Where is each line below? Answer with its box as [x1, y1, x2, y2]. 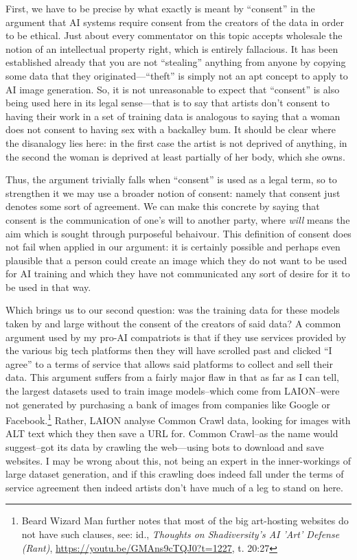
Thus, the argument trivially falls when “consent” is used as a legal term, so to [5, 172, 337, 187]
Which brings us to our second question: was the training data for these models [5, 303, 340, 317]
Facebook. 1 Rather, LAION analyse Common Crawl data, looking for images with [5, 411, 351, 427]
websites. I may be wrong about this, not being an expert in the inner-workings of [5, 453, 351, 467]
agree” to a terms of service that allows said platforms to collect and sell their [5, 356, 333, 371]
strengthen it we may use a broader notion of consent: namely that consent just [5, 185, 341, 200]
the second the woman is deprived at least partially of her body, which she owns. [5, 149, 345, 163]
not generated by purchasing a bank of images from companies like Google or [5, 397, 330, 411]
